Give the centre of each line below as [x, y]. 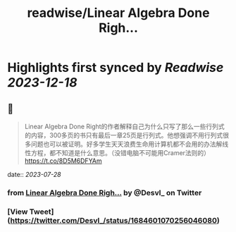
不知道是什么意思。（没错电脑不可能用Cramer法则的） [132, 153]
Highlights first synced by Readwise [116, 68]
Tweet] [42, 212]
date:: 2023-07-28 [34, 175]
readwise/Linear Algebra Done [118, 13]
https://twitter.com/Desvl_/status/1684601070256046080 [113, 220]
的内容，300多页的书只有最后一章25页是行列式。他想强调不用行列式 [124, 135]
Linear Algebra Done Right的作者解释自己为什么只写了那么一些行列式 [124, 126]
